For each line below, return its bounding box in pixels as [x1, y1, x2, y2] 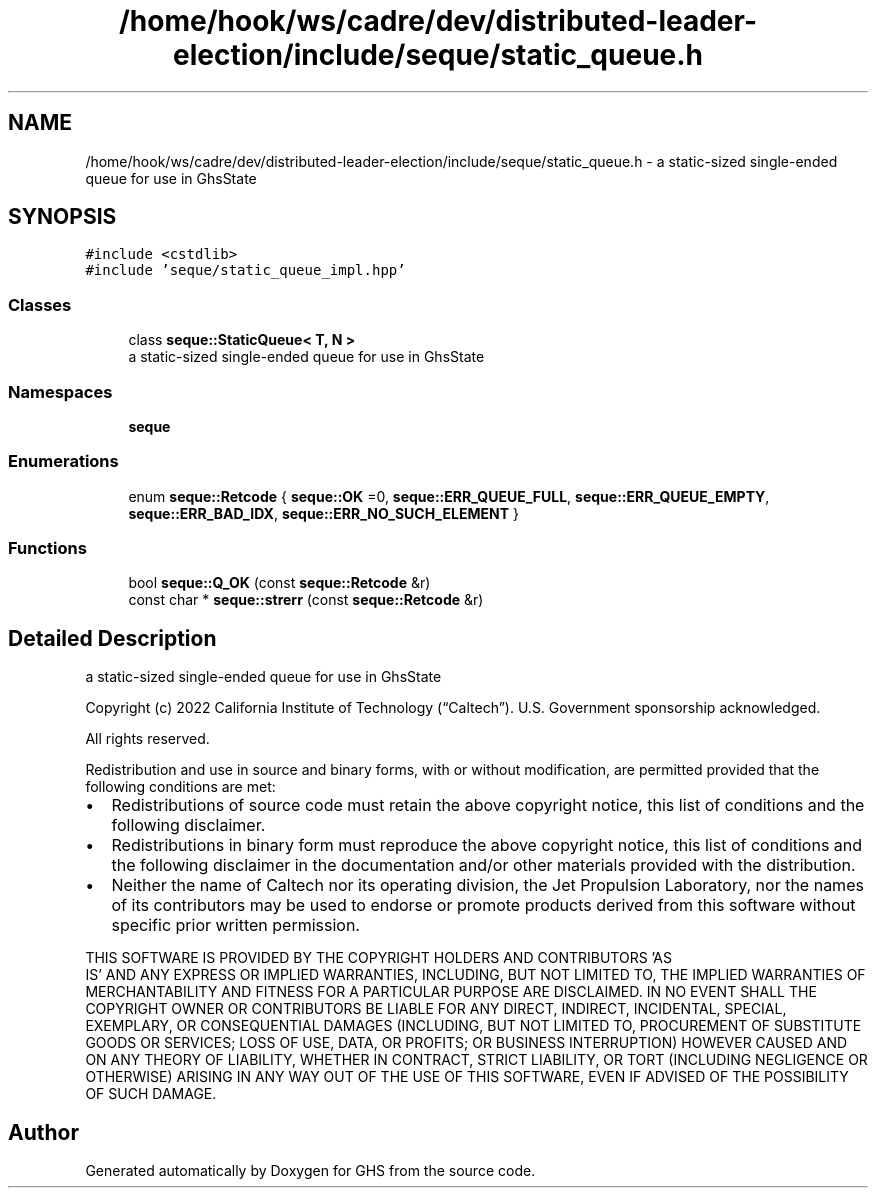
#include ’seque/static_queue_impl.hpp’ [85, 262, 406, 279]
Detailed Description [8, 625, 217, 651]
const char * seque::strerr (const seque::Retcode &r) [128, 591, 484, 609]
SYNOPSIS [8, 204, 117, 230]
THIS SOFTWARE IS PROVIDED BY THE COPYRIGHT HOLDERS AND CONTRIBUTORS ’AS [85, 949, 672, 967]
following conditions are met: [85, 778, 276, 796]
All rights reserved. [85, 730, 210, 748]
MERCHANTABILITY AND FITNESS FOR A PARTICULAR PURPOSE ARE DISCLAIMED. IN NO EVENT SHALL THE [85, 983, 817, 1001]
